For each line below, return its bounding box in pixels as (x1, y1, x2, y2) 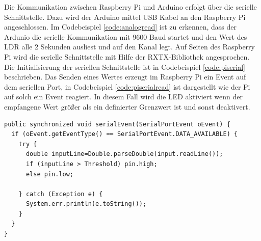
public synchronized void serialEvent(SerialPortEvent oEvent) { (4, 120, 230, 128)
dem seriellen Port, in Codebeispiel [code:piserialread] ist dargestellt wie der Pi (4, 81, 250, 92)
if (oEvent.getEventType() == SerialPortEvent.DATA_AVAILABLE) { (11, 130, 238, 138)
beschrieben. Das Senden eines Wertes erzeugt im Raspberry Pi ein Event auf (4, 71, 246, 82)
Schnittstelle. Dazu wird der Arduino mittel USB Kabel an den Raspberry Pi (4, 11, 246, 22)
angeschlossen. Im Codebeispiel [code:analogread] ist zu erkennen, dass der (4, 21, 237, 32)
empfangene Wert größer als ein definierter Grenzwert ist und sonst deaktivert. (4, 101, 250, 112)
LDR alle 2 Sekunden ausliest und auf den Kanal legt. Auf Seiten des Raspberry (4, 41, 255, 52)
